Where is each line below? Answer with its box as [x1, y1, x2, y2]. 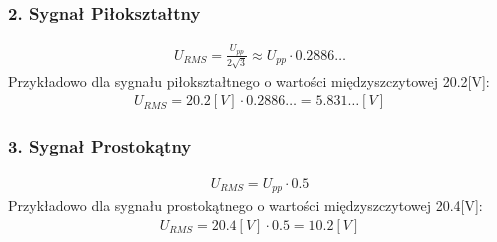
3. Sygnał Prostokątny [8, 134, 192, 159]
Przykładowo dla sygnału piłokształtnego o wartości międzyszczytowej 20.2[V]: [8, 70, 490, 91]
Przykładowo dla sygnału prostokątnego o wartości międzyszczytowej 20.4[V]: [8, 195, 483, 215]
